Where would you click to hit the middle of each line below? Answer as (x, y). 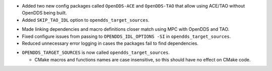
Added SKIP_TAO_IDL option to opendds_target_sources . (86, 20)
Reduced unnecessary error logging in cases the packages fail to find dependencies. (110, 43)
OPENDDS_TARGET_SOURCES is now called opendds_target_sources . (96, 52)
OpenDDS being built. (45, 13)
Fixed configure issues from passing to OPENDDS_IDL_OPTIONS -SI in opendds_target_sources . (126, 36)
